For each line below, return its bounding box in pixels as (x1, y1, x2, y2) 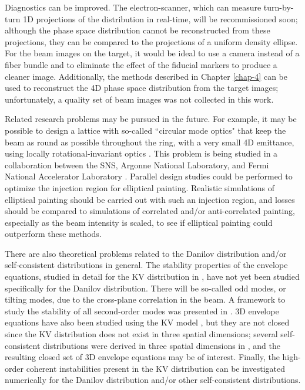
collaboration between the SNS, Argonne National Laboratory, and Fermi (5, 158, 269, 171)
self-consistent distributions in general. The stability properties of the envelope (5, 259, 288, 271)
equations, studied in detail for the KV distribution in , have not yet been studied (5, 270, 300, 283)
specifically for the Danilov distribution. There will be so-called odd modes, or (5, 282, 286, 294)
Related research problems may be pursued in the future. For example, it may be (5, 113, 297, 125)
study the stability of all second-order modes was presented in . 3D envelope (5, 304, 279, 317)
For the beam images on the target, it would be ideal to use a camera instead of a (5, 47, 300, 59)
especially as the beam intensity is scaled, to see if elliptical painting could (5, 216, 273, 228)
